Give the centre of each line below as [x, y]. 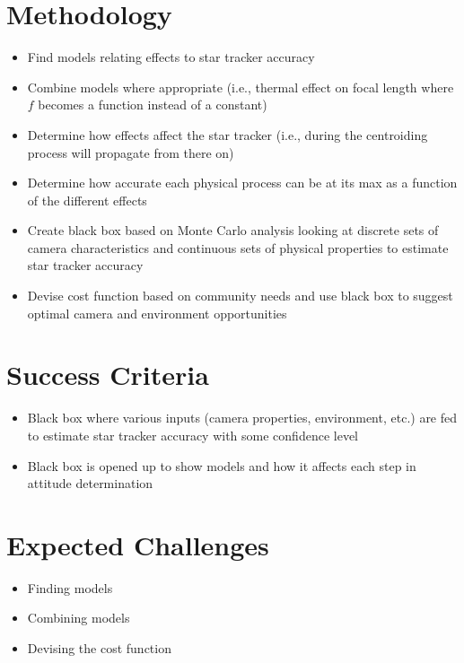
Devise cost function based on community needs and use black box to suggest [240, 296]
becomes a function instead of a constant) [153, 105]
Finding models [70, 587]
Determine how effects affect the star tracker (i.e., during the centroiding [228, 134]
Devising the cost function [99, 648]
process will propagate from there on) [131, 152]
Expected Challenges [138, 544]
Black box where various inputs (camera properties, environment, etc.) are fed [242, 418]
